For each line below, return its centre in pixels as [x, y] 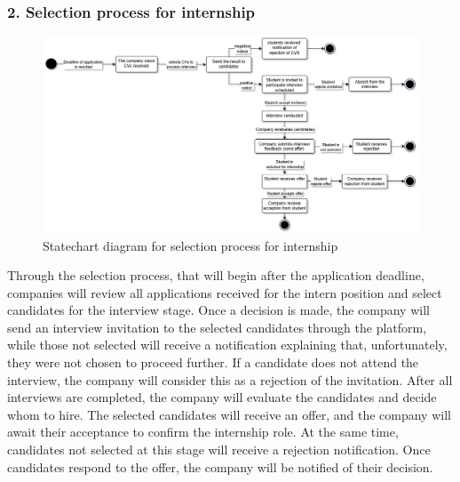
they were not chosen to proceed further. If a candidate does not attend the [213, 362]
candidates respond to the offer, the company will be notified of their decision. [220, 466]
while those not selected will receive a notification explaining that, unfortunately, [227, 345]
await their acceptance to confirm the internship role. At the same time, [203, 432]
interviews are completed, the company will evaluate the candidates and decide [222, 397]
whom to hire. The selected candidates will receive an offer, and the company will [229, 414]
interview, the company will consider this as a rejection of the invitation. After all [230, 379]
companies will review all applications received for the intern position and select [225, 292]
